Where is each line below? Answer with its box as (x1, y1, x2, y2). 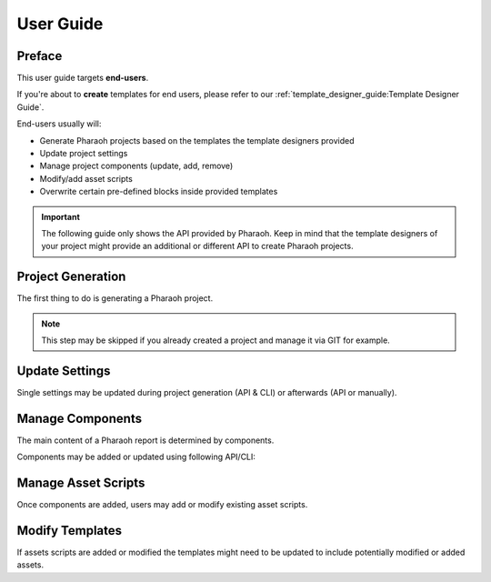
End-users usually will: (16, 118, 102, 129)
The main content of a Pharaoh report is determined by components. (16, 435, 275, 446)
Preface (16, 48, 63, 64)
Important (41, 211, 81, 222)
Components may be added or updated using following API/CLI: (16, 451, 256, 463)
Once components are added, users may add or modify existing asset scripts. (16, 499, 308, 510)
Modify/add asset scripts (39, 173, 134, 184)
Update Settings (16, 363, 111, 378)
